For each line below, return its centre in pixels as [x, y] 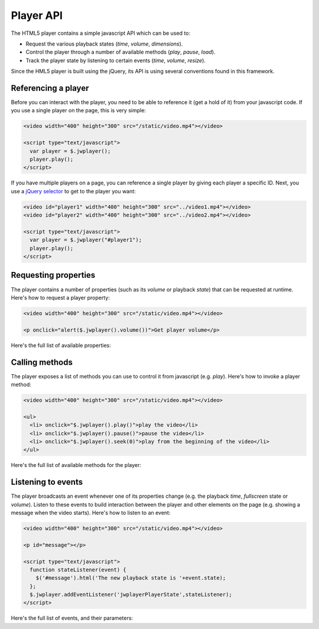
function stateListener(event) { [78, 570]
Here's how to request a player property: [61, 297]
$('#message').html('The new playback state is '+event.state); [131, 578]
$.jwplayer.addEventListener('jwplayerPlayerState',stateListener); [131, 595]
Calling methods [42, 362]
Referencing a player [50, 88]
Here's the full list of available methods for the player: [76, 465]
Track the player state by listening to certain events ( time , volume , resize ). [116, 60]
